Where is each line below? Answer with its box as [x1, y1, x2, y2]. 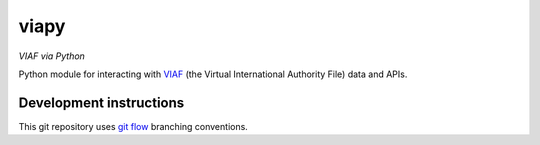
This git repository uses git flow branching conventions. [18, 120, 249, 132]
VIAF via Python [18, 50, 85, 62]
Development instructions [18, 94, 185, 111]
